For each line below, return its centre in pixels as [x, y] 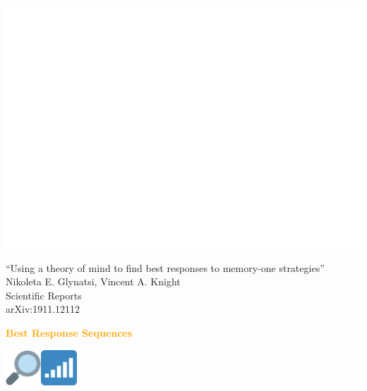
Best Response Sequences [69, 333]
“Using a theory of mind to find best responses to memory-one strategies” [165, 267]
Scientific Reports [44, 295]
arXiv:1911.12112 [43, 309]
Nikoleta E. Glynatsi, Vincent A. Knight [93, 281]
